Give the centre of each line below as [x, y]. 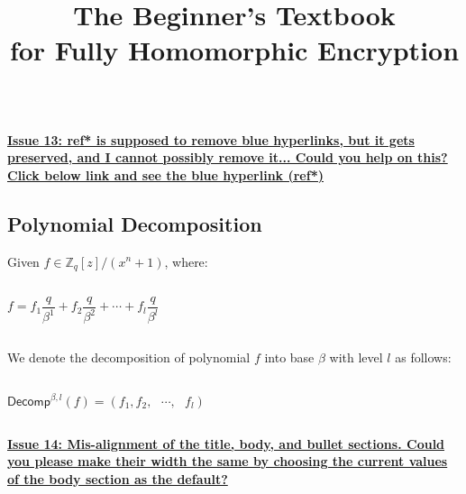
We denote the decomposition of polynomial [129, 357]
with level [356, 357]
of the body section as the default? [118, 478]
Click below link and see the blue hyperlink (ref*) [165, 174]
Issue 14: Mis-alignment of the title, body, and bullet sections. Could [226, 443]
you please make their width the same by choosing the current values [228, 461]
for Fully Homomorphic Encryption [234, 50]
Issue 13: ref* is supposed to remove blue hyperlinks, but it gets [211, 139]
